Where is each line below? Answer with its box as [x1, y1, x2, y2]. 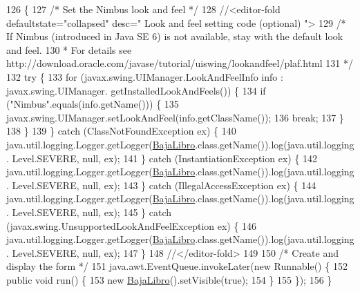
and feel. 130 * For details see [6, 42, 132, 57]
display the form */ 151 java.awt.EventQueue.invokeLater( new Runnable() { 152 [6, 259, 348, 273]
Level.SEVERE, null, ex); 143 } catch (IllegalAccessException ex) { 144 [12, 177, 316, 192]
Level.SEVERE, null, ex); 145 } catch [12, 204, 171, 219]
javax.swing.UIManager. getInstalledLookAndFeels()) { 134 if [6, 83, 266, 97]
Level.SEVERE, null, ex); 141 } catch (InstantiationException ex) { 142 [12, 150, 318, 165]
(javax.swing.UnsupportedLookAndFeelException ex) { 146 [6, 218, 257, 233]
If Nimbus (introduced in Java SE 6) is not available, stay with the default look [6, 29, 343, 43]
